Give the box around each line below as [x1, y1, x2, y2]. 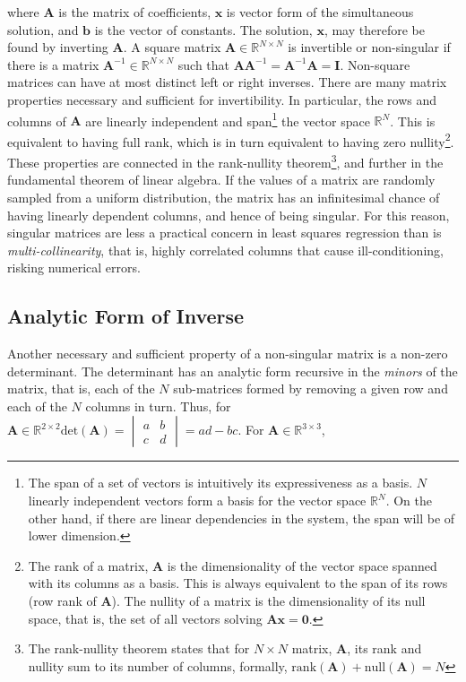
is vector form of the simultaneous [226, 3, 414, 21]
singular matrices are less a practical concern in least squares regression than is [7, 223, 442, 242]
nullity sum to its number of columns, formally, [28, 656, 288, 675]
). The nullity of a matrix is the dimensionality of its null [111, 591, 426, 610]
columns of [7, 111, 66, 130]
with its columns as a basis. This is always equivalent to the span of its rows [28, 574, 448, 592]
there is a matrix [7, 55, 99, 73]
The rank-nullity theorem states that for [28, 639, 250, 658]
